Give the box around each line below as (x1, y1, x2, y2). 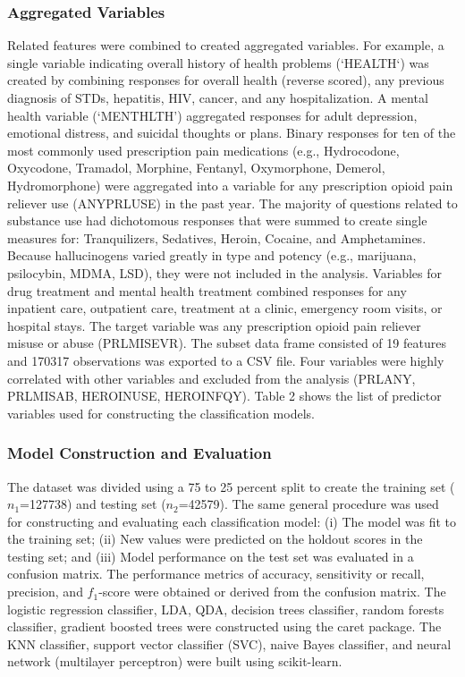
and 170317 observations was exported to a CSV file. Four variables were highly (7, 351, 444, 369)
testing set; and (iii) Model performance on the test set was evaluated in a (7, 546, 414, 565)
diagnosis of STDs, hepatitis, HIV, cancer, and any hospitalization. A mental (7, 89, 428, 106)
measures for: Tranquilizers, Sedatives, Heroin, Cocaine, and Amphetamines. (7, 228, 427, 247)
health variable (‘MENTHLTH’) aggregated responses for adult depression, (7, 106, 418, 124)
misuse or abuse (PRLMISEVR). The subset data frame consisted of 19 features (7, 334, 446, 352)
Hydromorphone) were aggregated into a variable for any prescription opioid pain (7, 175, 453, 194)
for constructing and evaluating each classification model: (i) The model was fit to (7, 512, 457, 530)
